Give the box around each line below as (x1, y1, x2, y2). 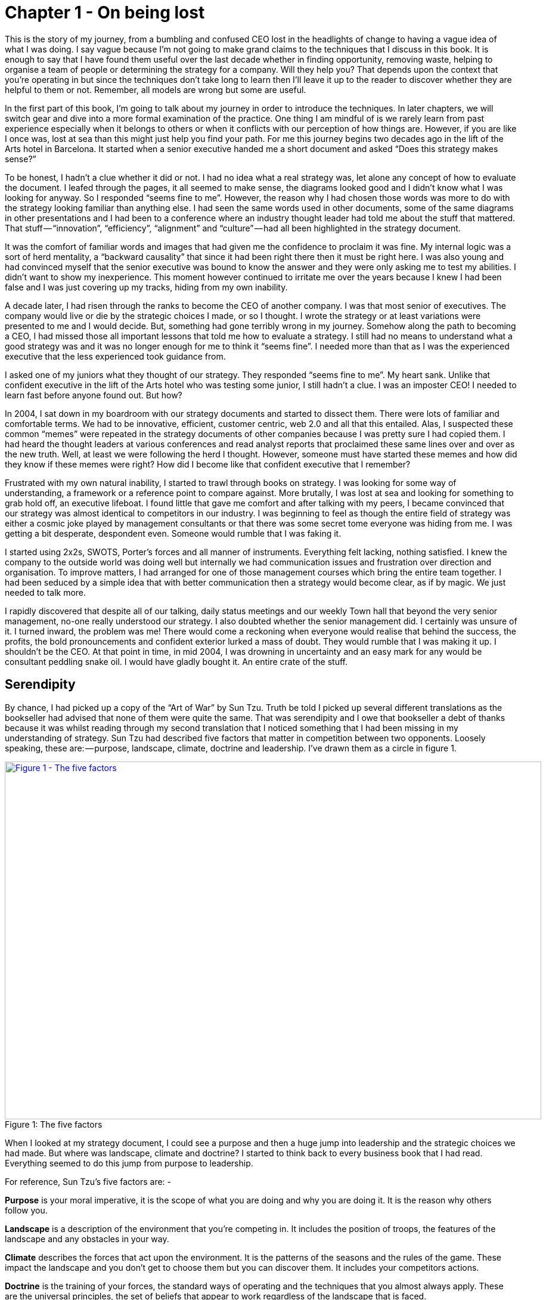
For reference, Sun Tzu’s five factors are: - (5, 1176, 172, 1187)
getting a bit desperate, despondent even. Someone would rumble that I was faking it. (5, 528, 342, 538)
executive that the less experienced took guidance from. (5, 351, 226, 361)
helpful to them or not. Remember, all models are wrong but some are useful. (5, 84, 306, 95)
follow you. (5, 1205, 48, 1215)
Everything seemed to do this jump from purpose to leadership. (5, 1157, 253, 1168)
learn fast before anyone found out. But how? (5, 389, 182, 400)
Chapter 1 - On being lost (5, 2, 205, 23)
